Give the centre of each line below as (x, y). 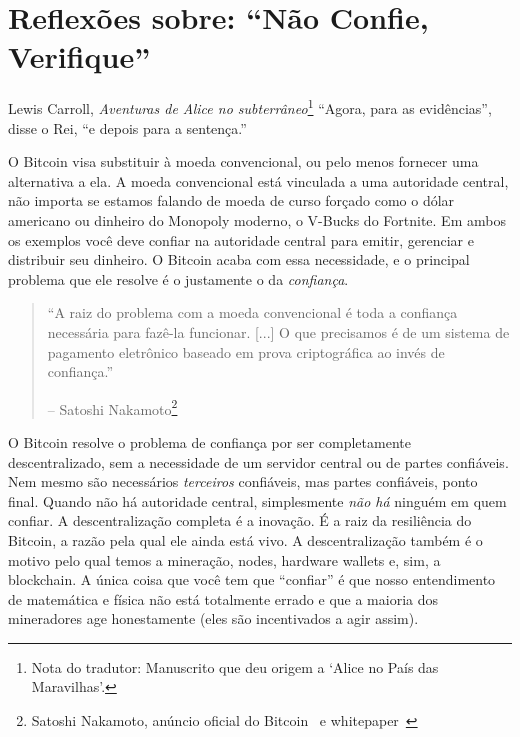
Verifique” (79, 56)
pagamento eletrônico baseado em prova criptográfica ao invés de (246, 351)
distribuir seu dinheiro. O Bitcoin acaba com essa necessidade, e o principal (239, 259)
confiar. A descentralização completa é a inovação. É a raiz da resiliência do (240, 520)
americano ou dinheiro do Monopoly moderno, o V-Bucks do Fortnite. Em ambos (257, 219)
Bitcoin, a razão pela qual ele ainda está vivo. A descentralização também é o (245, 539)
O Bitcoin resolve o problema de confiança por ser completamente (209, 441)
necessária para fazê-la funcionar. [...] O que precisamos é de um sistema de (278, 331)
